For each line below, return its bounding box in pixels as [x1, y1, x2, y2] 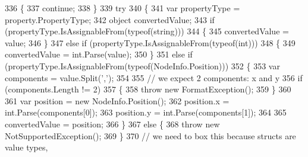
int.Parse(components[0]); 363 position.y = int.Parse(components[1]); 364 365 [5, 106, 287, 118]
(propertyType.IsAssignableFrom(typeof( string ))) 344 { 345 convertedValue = [5, 25, 289, 37]
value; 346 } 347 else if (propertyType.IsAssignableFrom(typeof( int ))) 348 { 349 [5, 36, 296, 49]
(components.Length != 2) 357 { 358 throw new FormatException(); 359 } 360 [5, 83, 291, 95]
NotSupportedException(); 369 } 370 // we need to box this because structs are [5, 129, 296, 142]
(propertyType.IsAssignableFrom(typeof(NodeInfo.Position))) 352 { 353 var [5, 59, 280, 72]
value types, [5, 141, 48, 153]
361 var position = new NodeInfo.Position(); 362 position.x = [5, 94, 230, 107]
